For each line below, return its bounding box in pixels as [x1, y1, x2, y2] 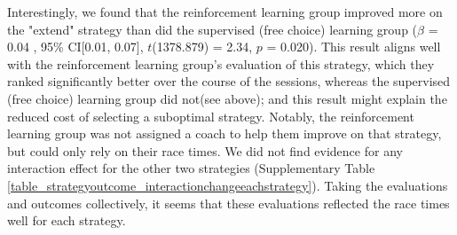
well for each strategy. [7, 211, 126, 230]
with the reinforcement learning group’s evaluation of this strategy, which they [7, 54, 435, 73]
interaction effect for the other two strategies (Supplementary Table [7, 159, 375, 177]
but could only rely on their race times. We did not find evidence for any [7, 141, 403, 160]
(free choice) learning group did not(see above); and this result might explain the [7, 89, 447, 107]
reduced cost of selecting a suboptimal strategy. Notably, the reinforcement [7, 106, 414, 125]
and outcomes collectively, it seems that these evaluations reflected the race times [7, 193, 450, 212]
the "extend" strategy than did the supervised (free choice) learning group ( [7, 20, 418, 38]
